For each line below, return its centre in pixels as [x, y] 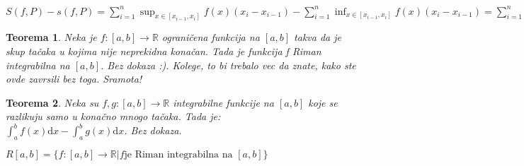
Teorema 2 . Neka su [52, 102]
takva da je [318, 37]
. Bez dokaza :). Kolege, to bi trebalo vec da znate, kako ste [228, 65]
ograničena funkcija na [211, 37]
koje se [323, 102]
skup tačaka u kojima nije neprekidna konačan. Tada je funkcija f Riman [164, 51]
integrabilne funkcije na [223, 102]
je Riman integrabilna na [178, 155]
